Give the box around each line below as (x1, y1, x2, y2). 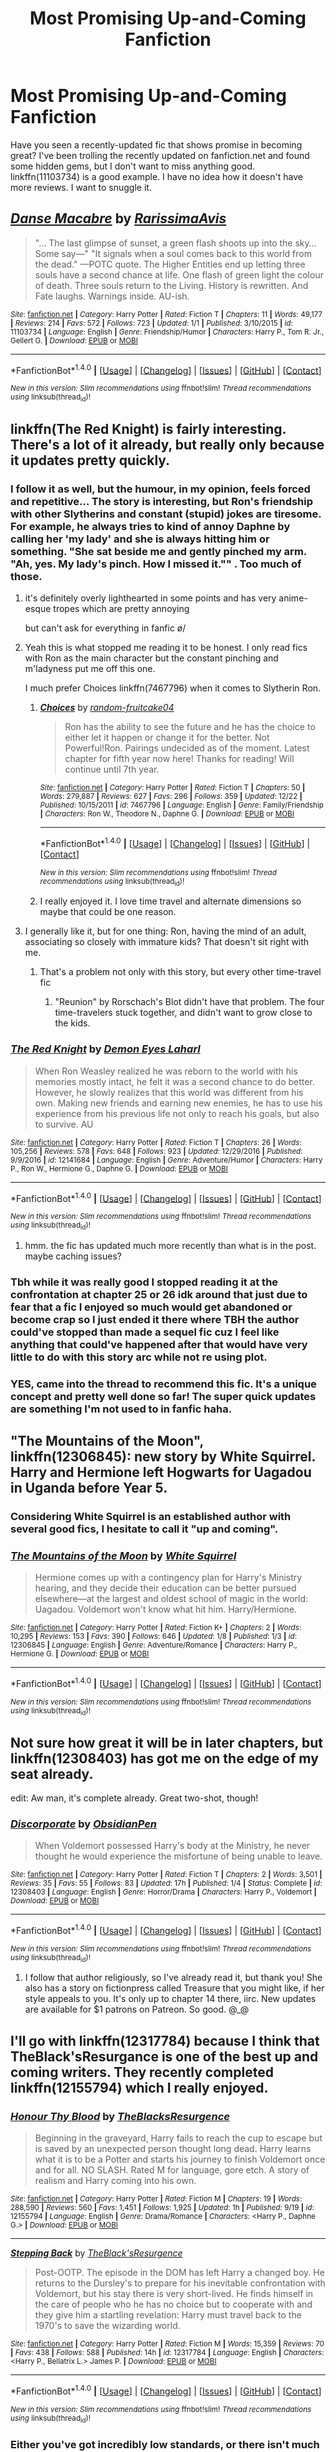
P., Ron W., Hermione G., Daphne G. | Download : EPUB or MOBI (10, 1163, 228, 1174)
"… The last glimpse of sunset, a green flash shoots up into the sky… (34, 237, 317, 249)
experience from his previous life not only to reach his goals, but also (34, 1107, 320, 1119)
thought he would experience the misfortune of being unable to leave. (34, 1850, 323, 1862)
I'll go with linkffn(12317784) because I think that (10, 2032, 320, 2049)
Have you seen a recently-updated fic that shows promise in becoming (10, 138, 303, 151)
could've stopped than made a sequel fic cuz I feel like (10, 1325, 280, 1339)
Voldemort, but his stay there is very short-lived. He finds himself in (34, 2287, 314, 2299)
